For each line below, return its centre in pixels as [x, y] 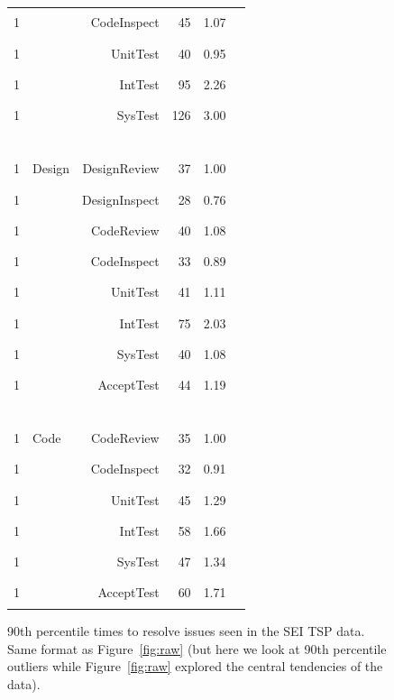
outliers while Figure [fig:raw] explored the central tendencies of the [195, 666]
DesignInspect [121, 199]
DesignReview [121, 168]
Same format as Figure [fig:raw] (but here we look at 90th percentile [197, 648]
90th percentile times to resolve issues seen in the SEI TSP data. [186, 631]
